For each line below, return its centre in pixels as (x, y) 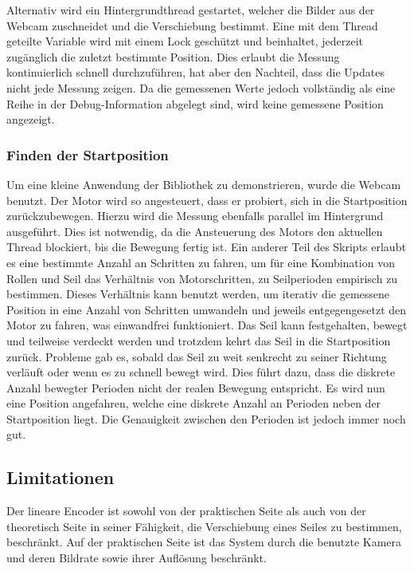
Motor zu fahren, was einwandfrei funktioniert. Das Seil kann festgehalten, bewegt (207, 325)
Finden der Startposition (88, 154)
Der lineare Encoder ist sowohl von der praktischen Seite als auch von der (186, 511)
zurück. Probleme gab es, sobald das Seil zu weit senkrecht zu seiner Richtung (197, 356)
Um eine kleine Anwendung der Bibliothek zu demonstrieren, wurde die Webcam (204, 184)
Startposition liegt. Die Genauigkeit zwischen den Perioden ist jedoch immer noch (206, 418)
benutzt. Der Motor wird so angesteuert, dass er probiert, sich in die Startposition (207, 200)
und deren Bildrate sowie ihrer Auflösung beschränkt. (137, 558)
